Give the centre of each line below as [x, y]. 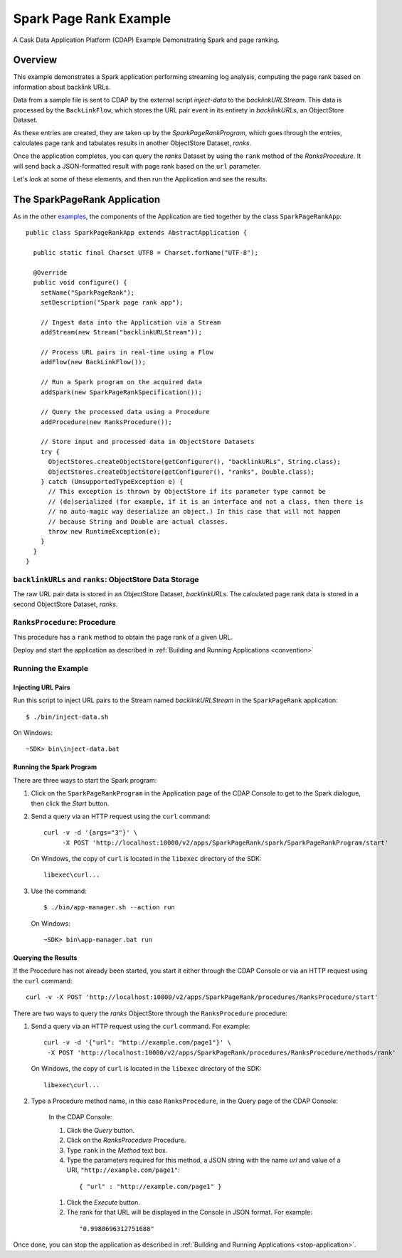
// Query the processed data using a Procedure [125, 412]
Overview [35, 60]
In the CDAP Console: [80, 1117]
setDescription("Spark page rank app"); [112, 302]
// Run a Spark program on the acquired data [121, 382]
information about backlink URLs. [62, 87]
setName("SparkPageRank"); [88, 292]
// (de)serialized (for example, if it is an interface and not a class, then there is [206, 501]
